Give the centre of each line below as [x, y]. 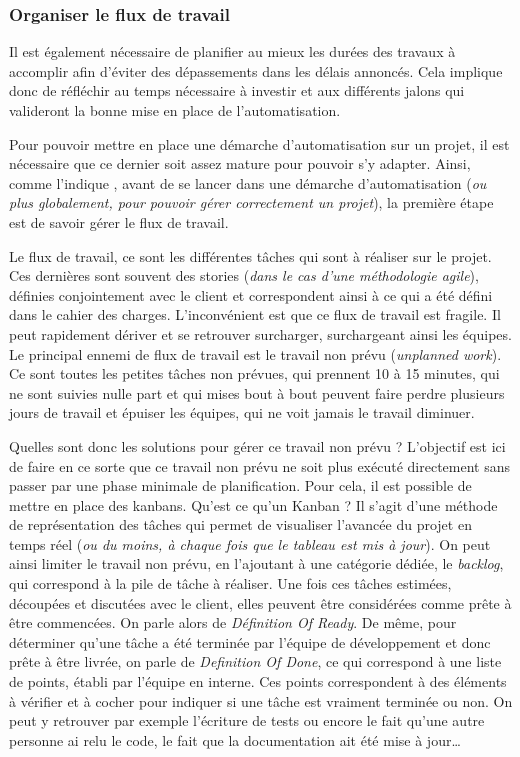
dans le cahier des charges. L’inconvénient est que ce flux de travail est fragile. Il [255, 314]
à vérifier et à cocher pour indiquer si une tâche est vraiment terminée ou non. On [261, 700]
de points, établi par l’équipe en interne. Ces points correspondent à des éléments [258, 681]
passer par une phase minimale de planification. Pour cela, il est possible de [240, 485]
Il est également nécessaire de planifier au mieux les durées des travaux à [232, 51]
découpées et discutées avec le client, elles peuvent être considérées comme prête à [260, 602]
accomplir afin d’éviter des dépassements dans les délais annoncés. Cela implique [256, 70]
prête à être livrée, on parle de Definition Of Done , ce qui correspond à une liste [255, 661]
